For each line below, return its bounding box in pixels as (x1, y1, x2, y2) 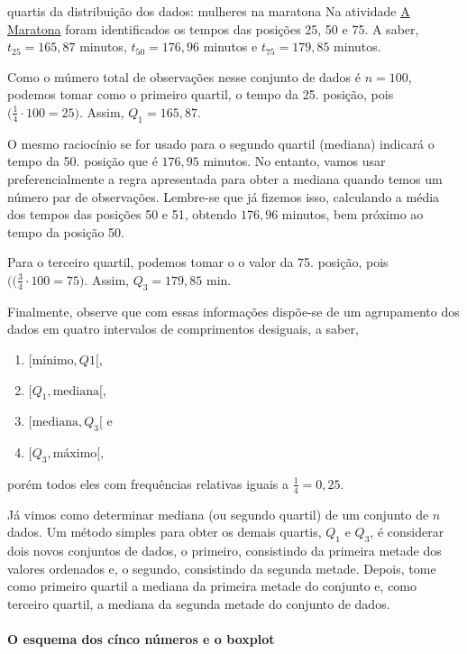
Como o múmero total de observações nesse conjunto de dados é (7, 67, 361, 86)
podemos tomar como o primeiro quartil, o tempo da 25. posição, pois (7, 85, 394, 104)
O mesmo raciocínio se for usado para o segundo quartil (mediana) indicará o (7, 134, 435, 152)
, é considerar (370, 522, 444, 541)
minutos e (203, 37, 258, 56)
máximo (52, 447, 97, 461)
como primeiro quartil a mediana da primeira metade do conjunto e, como (7, 576, 417, 595)
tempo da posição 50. (7, 222, 124, 241)
